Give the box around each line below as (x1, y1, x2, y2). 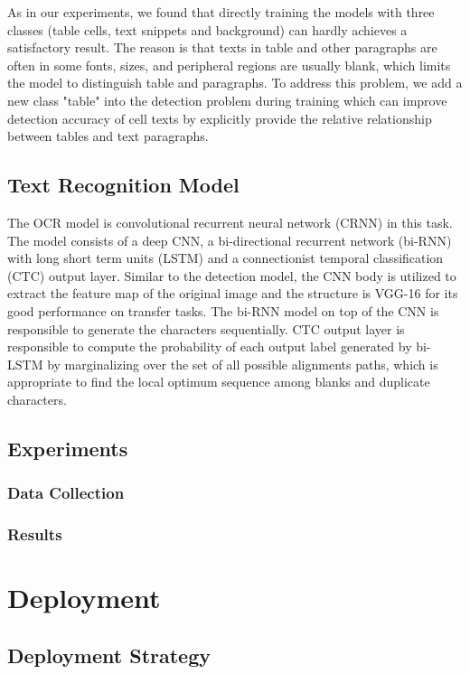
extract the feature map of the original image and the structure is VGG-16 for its (7, 284, 458, 303)
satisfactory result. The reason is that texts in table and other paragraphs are (7, 38, 437, 57)
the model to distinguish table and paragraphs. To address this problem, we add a (7, 73, 463, 92)
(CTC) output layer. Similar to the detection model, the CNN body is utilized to (7, 266, 456, 285)
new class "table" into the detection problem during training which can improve (7, 90, 447, 109)
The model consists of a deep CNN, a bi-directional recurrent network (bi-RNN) (7, 230, 452, 249)
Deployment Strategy (7, 641, 211, 669)
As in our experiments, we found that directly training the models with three (7, 3, 435, 21)
